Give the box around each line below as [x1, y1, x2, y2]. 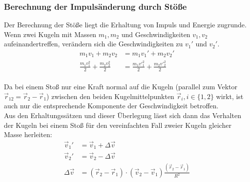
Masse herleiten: [4, 129, 52, 140]
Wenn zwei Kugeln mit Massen [4, 29, 97, 39]
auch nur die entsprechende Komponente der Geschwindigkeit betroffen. [4, 101, 219, 111]
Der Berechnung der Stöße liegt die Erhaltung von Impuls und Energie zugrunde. [4, 20, 247, 30]
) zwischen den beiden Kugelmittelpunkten [46, 91, 174, 101]
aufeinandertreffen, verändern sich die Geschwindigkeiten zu [4, 39, 183, 49]
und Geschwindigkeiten [121, 29, 190, 39]
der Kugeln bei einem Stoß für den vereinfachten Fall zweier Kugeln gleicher [4, 120, 231, 130]
